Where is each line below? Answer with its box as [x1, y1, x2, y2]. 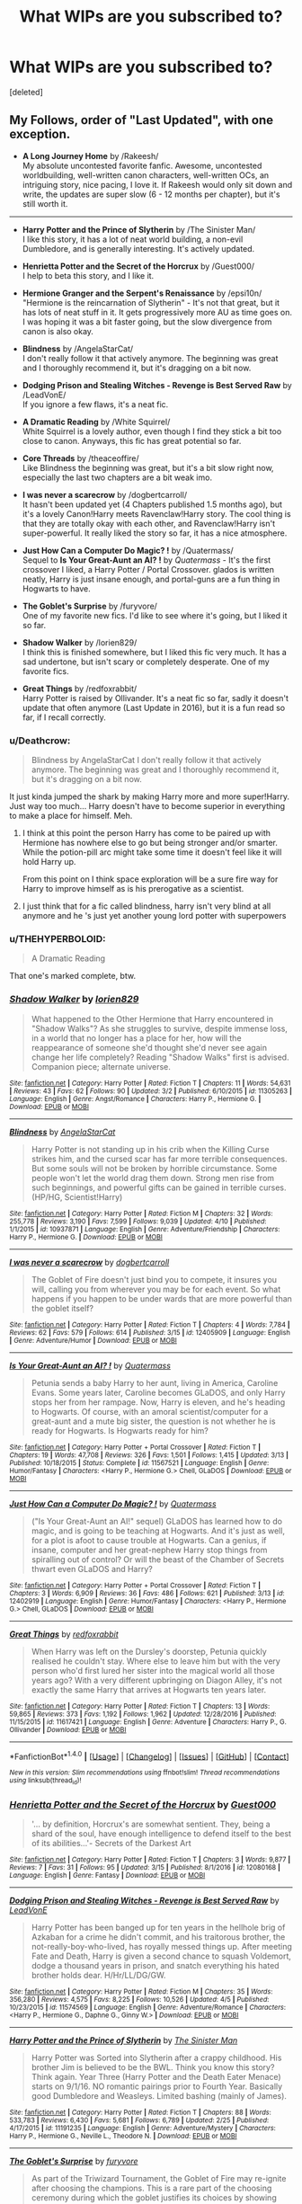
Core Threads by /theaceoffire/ [22, 452, 139, 464]
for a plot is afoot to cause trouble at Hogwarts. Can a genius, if [31, 1534, 267, 1545]
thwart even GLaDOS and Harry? [31, 1563, 153, 1574]
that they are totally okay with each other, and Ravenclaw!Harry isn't [22, 518, 276, 529]
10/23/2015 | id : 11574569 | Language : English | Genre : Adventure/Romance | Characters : [9, 2003, 286, 2012]
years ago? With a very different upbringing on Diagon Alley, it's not [31, 1675, 283, 1685]
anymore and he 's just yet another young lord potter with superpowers [22, 911, 287, 921]
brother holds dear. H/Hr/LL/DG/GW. [31, 1969, 166, 1980]
